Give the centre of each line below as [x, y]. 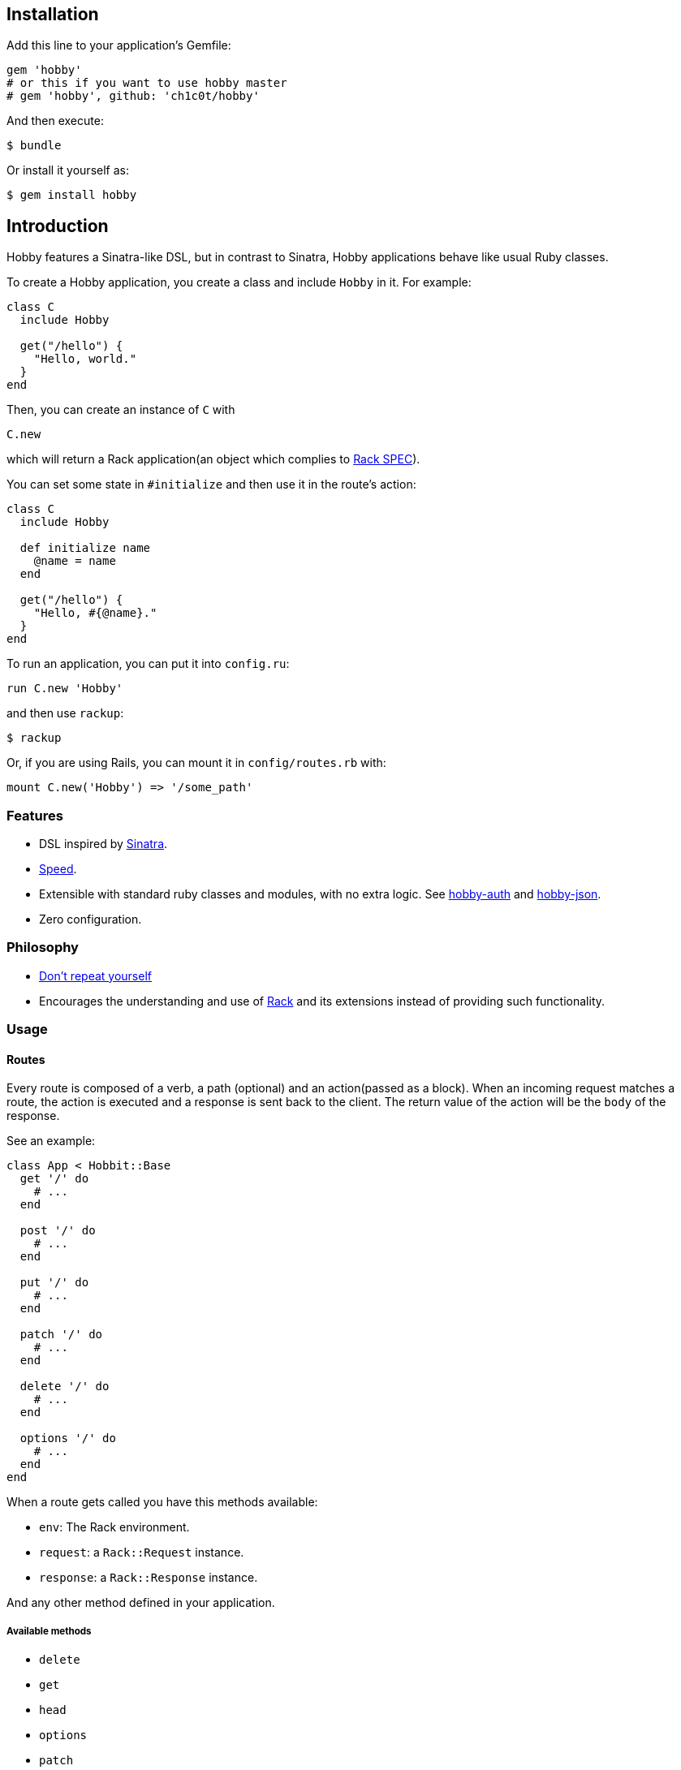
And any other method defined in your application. [141, 1603]
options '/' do [68, 1438]
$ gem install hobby [72, 195]
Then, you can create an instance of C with [121, 410]
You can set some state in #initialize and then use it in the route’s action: [211, 484]
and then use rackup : [65, 713]
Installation [53, 14]
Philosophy [43, 947]
